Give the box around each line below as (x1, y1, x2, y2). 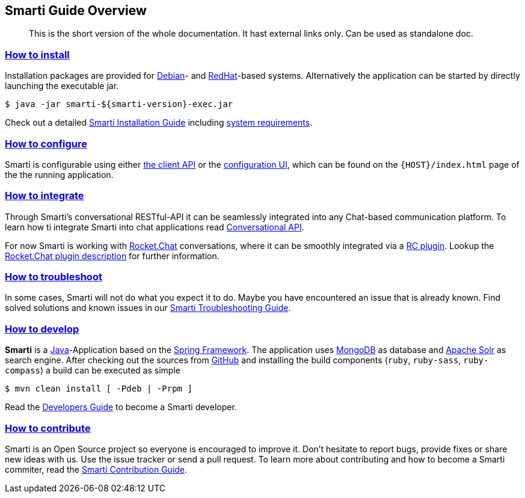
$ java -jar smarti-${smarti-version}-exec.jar (5, 99, 233, 109)
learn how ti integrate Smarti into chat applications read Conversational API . (5, 221, 304, 232)
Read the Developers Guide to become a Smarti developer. (5, 402, 237, 413)
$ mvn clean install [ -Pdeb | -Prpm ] (5, 384, 192, 394)
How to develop (5, 322, 79, 335)
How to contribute (5, 422, 91, 434)
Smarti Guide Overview (5, 3, 147, 18)
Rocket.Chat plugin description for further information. (5, 250, 220, 261)
